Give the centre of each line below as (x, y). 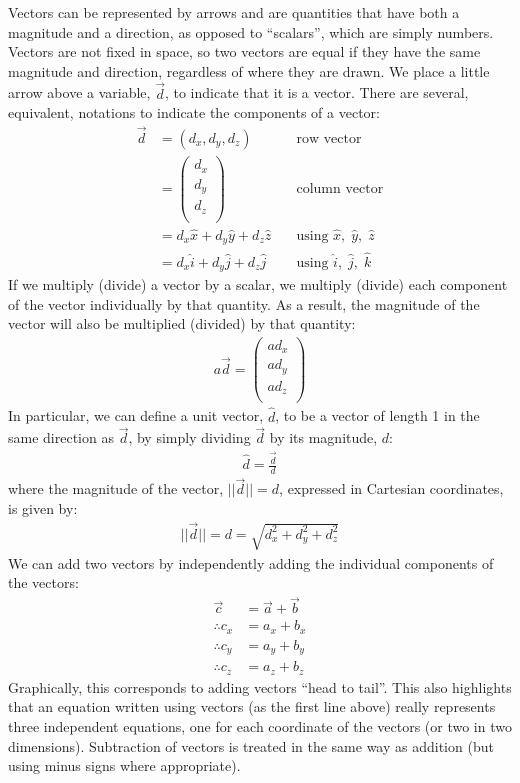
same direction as (61, 437)
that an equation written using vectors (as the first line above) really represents (252, 706)
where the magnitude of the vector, (116, 488)
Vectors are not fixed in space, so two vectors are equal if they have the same (244, 51)
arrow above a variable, (79, 92)
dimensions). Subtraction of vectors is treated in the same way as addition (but (251, 745)
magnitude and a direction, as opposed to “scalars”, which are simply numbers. (251, 31)
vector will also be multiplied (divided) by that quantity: (182, 323)
